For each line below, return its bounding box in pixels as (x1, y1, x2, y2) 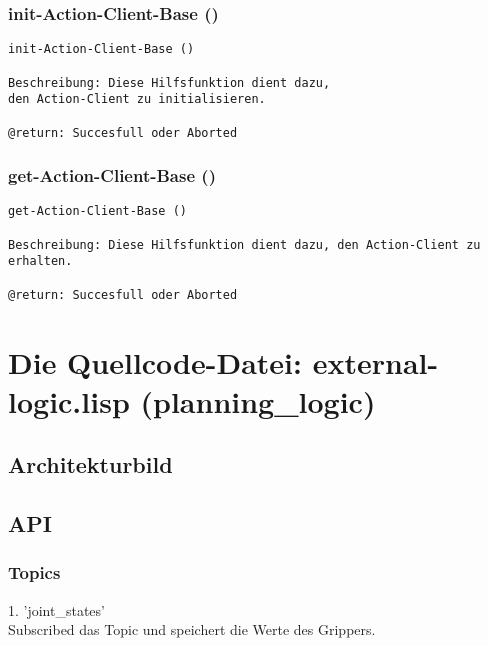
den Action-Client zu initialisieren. (8, 92, 266, 107)
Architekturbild (8, 449, 173, 480)
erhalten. (8, 254, 73, 269)
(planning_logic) (140, 380, 376, 421)
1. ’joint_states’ (8, 599, 105, 620)
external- (312, 341, 439, 382)
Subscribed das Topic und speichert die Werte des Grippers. (8, 619, 376, 640)
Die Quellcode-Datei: (8, 341, 302, 382)
